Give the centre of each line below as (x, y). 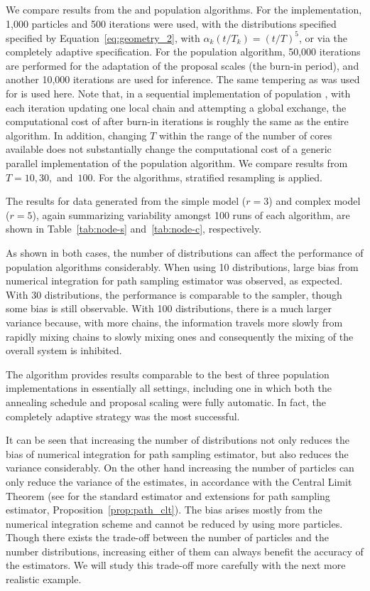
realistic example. (44, 579)
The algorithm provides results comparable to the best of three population (168, 374)
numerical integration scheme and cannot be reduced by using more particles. (174, 523)
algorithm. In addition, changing (76, 135)
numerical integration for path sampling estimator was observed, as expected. (174, 281)
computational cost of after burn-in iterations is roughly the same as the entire (177, 121)
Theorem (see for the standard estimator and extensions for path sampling (168, 495)
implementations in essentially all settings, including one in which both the (169, 388)
